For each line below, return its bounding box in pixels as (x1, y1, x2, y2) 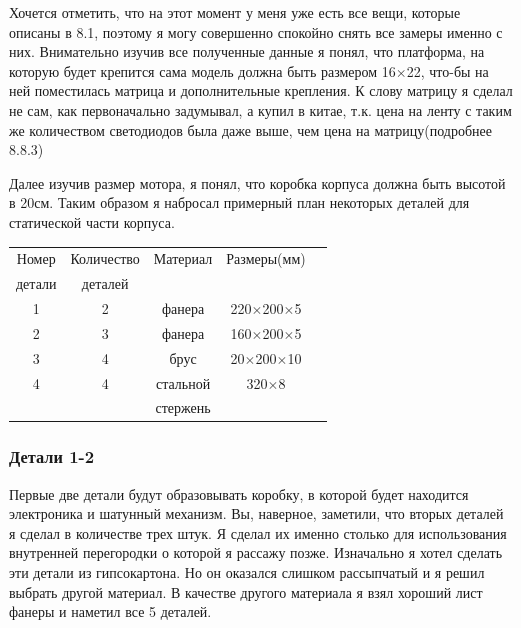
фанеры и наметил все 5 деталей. (9, 601, 212, 622)
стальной (155, 372, 211, 393)
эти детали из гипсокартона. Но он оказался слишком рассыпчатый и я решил (9, 562, 485, 583)
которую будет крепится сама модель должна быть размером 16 (9, 60, 396, 81)
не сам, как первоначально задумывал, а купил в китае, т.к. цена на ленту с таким (9, 99, 512, 120)
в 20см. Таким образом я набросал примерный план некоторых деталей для (9, 192, 470, 213)
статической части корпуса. (9, 211, 175, 232)
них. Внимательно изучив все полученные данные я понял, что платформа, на (9, 41, 485, 62)
